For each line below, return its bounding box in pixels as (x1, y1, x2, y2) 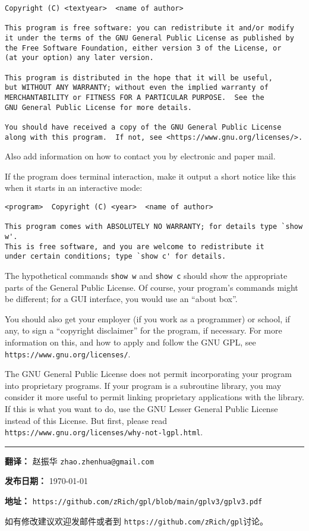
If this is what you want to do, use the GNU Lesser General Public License (5, 402, 278, 414)
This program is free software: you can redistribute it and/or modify (5, 24, 294, 33)
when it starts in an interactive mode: (5, 181, 143, 194)
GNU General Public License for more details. (5, 103, 192, 112)
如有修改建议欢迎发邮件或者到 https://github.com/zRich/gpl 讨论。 (5, 514, 269, 527)
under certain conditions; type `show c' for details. (5, 252, 226, 261)
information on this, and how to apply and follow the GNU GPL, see (5, 335, 256, 348)
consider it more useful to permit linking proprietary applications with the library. (5, 391, 304, 403)
